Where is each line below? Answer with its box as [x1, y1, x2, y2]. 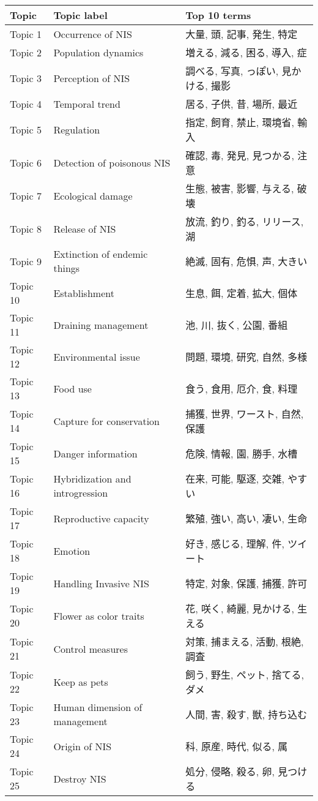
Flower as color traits [53, 608, 144, 623]
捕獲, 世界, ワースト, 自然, [185, 407, 304, 421]
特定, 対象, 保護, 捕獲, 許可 [185, 576, 308, 590]
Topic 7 [10, 188, 42, 203]
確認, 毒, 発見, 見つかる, [185, 148, 294, 162]
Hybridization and [53, 472, 131, 486]
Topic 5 [10, 122, 42, 137]
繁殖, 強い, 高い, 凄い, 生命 [185, 511, 308, 525]
